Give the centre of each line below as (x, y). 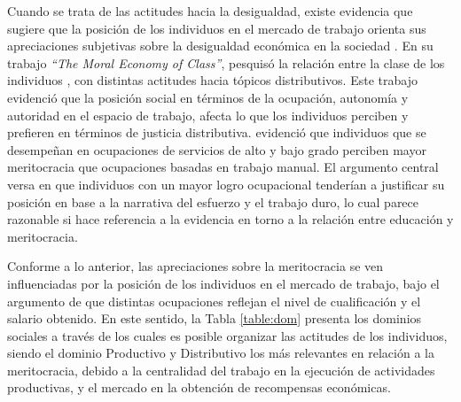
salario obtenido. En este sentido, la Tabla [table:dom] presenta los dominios (215, 318)
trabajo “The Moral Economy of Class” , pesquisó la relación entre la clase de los (226, 62)
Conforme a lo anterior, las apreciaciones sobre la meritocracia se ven (195, 266)
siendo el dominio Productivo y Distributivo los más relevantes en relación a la (221, 353)
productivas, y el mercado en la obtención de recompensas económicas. (199, 387)
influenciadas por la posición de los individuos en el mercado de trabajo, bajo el (223, 283)
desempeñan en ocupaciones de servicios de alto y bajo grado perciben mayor (217, 149)
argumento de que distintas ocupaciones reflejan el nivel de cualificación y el (214, 301)
